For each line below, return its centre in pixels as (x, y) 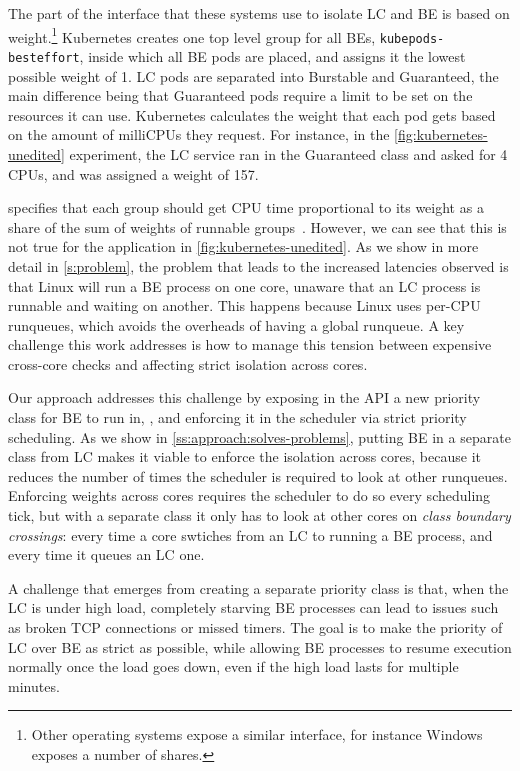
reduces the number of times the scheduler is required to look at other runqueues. (258, 475)
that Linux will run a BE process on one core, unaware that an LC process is (244, 285)
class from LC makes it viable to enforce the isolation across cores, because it (244, 456)
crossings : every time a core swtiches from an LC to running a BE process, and (250, 534)
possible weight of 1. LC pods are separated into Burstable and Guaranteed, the (253, 75)
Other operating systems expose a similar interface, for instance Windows (257, 734)
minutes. (34, 685)
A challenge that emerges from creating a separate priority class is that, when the (258, 587)
